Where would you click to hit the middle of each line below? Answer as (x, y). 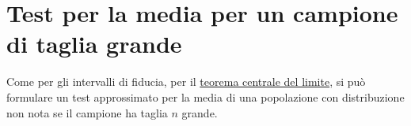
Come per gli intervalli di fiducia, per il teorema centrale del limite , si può (186, 82)
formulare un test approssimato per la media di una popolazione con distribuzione (205, 96)
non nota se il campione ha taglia (87, 112)
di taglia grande (94, 44)
